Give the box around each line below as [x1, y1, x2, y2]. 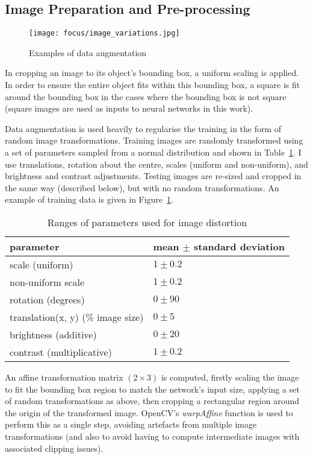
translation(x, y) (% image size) [10, 309, 144, 324]
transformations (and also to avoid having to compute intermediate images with [5, 429, 300, 442]
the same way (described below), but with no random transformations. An [5, 181, 279, 194]
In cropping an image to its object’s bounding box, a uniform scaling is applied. [5, 66, 299, 79]
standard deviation [194, 239, 285, 253]
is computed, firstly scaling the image [161, 370, 299, 383]
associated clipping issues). [5, 442, 104, 454]
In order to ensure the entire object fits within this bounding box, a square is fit [5, 78, 300, 91]
